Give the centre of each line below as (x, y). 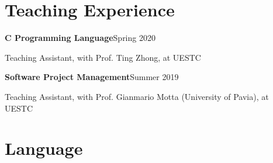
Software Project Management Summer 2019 (92, 77)
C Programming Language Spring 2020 (80, 38)
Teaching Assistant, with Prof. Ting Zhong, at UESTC (103, 57)
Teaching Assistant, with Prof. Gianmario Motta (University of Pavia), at (137, 96)
